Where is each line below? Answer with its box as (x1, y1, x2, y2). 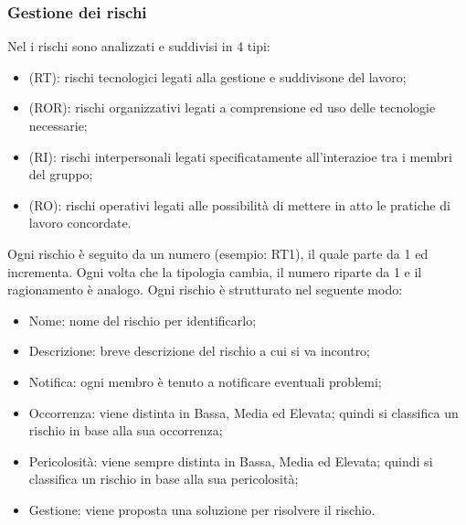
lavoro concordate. (28, 213, 132, 232)
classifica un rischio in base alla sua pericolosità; (28, 469, 299, 488)
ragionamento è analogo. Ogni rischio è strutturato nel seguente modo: (7, 280, 403, 299)
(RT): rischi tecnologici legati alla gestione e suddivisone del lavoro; (28, 67, 407, 86)
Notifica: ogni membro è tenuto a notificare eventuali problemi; (28, 371, 382, 391)
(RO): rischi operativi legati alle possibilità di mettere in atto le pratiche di (28, 195, 450, 214)
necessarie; (28, 116, 88, 134)
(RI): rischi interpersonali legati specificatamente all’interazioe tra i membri (28, 146, 452, 166)
